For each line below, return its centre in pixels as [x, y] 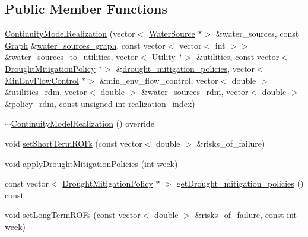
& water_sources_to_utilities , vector [72, 57]
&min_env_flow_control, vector [159, 80]
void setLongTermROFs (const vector [73, 215]
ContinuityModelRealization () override [82, 123]
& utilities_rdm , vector [46, 92]
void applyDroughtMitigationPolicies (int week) [91, 163]
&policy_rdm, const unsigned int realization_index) [100, 103]
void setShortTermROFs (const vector [74, 143]
